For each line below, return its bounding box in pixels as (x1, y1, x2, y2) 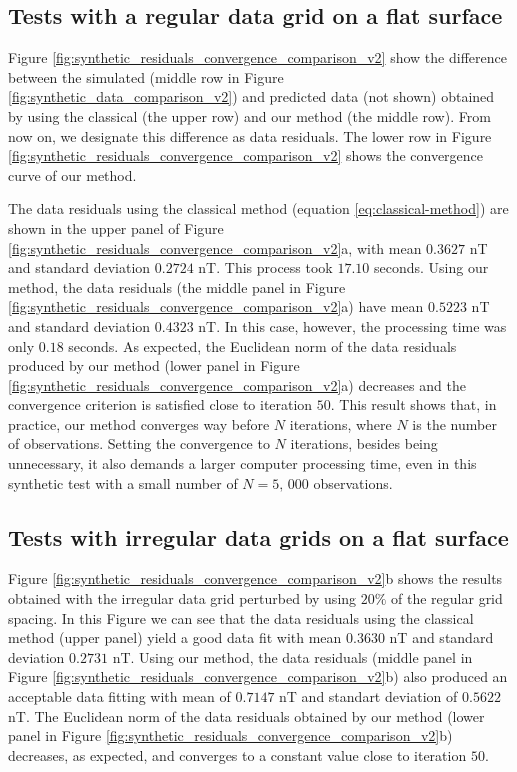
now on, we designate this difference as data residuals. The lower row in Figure (8, 125, 492, 146)
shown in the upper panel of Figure (8, 217, 224, 238)
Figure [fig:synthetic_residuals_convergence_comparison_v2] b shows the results (8, 568, 503, 589)
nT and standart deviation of (279, 686, 458, 707)
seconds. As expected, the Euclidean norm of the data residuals (68, 335, 457, 356)
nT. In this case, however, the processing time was (198, 315, 507, 336)
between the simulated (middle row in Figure (8, 66, 284, 87)
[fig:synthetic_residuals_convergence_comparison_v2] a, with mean (8, 237, 422, 258)
